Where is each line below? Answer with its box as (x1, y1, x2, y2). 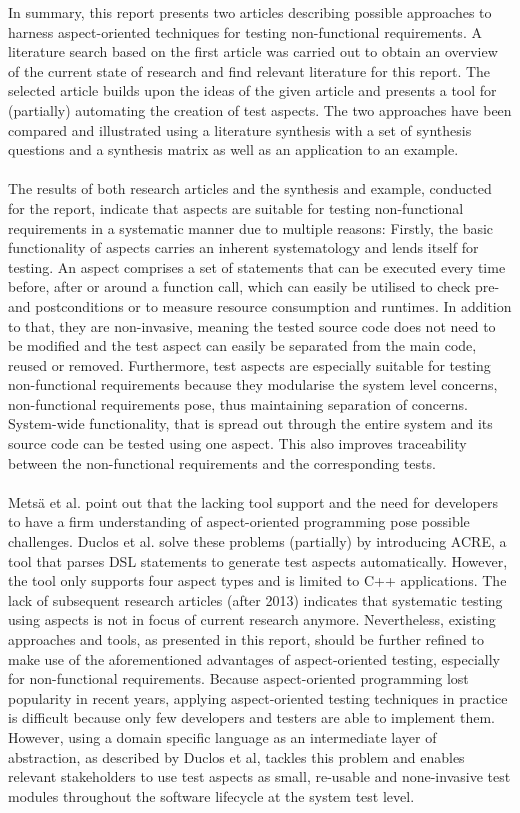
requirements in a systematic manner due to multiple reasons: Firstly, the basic (8, 217, 494, 238)
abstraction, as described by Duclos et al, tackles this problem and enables (8, 746, 465, 767)
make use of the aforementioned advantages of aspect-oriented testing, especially (8, 648, 500, 669)
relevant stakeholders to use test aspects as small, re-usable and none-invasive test (8, 766, 511, 787)
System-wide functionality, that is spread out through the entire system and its (8, 413, 493, 434)
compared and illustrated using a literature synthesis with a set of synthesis (8, 119, 472, 140)
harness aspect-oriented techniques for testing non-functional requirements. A (8, 21, 482, 42)
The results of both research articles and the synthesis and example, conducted (8, 178, 492, 199)
